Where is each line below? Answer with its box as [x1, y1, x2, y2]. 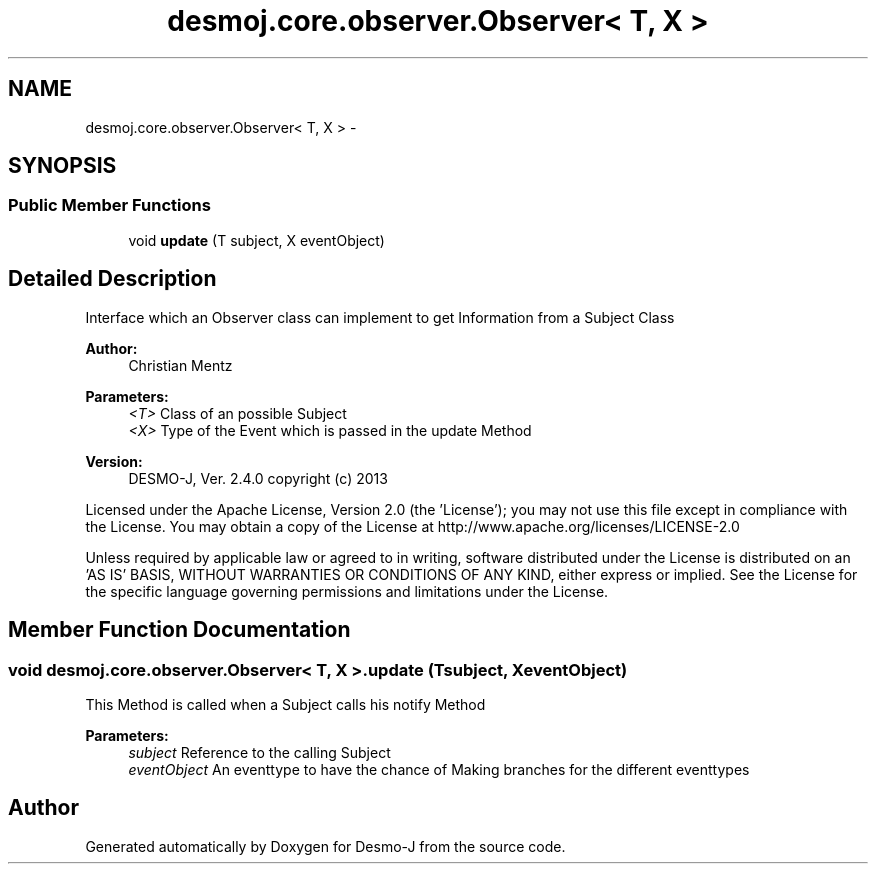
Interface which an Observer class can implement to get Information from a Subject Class [85, 308, 675, 326]
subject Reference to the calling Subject [128, 743, 391, 761]
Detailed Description [8, 266, 217, 292]
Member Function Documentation [8, 617, 351, 643]
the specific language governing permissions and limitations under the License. [85, 582, 609, 600]
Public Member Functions [8, 195, 211, 216]
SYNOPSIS [8, 153, 117, 179]
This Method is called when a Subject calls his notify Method [85, 695, 486, 713]
